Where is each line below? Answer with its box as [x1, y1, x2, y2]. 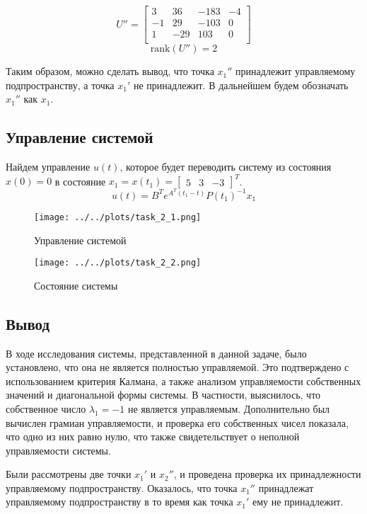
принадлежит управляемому [235, 64, 356, 79]
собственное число [6, 401, 86, 416]
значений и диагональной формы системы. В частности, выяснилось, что [6, 387, 321, 402]
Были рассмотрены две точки [6, 467, 132, 481]
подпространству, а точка [6, 77, 115, 92]
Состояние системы [34, 278, 118, 292]
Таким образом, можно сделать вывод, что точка [6, 64, 214, 79]
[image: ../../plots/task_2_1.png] [34, 212, 202, 222]
